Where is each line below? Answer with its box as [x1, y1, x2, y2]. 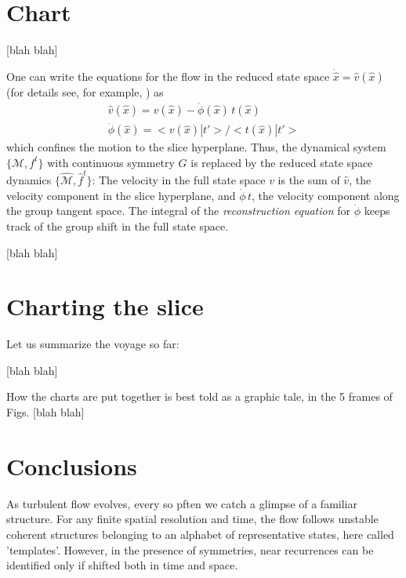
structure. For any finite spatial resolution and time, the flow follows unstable [6, 511, 379, 527]
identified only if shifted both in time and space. [6, 557, 238, 573]
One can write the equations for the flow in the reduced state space [6, 68, 330, 85]
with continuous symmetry [47, 154, 175, 170]
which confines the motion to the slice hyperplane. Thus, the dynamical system [6, 139, 386, 155]
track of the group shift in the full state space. [6, 217, 229, 234]
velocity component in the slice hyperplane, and [6, 187, 236, 203]
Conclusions [6, 449, 137, 482]
